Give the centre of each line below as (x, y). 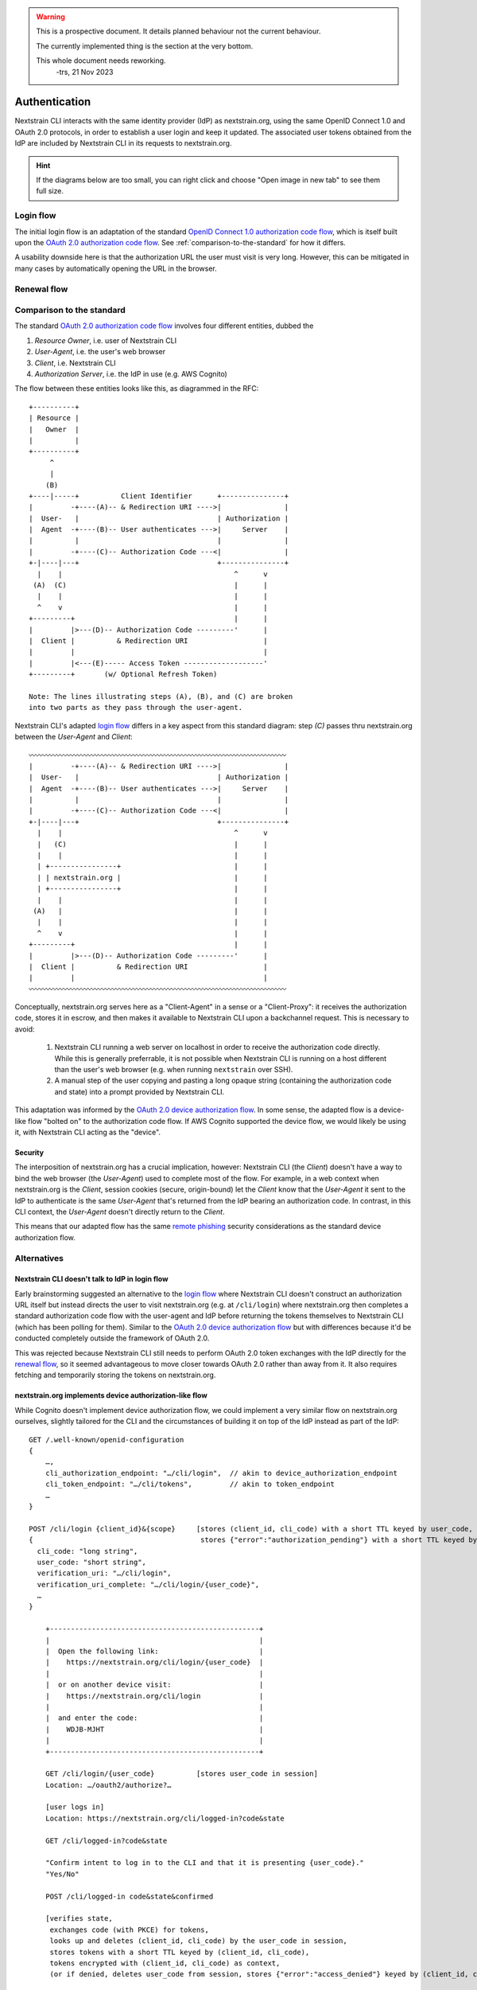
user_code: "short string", (92, 1562)
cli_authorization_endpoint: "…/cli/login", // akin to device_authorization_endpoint (221, 1473)
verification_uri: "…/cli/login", (104, 1573)
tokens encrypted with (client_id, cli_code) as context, (165, 1963)
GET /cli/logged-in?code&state (106, 1840)
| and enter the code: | (154, 1718)
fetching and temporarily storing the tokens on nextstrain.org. (115, 1375)
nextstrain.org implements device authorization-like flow (111, 1395)
